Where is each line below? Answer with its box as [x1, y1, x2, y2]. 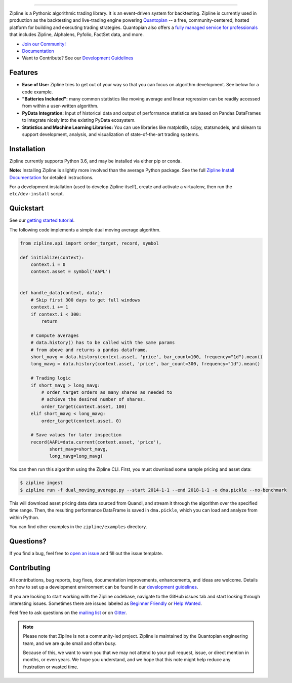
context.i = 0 [30, 261, 66, 267]
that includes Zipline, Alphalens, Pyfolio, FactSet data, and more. [9, 31, 144, 38]
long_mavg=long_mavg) [49, 453, 103, 459]
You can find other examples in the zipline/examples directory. [9, 523, 147, 530]
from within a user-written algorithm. [22, 103, 99, 109]
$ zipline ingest [20, 480, 63, 486]
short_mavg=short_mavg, [49, 447, 108, 452]
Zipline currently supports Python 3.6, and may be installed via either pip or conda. [9, 158, 182, 164]
